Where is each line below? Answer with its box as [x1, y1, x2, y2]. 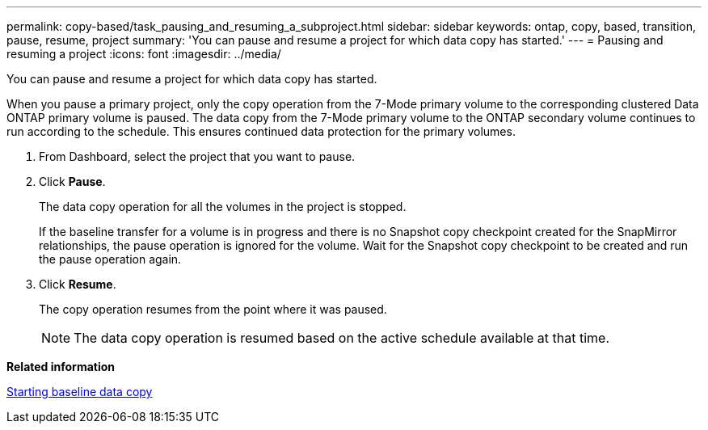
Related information [6, 360, 116, 373]
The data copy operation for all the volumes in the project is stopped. [39, 200, 407, 213]
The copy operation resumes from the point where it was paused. [39, 302, 387, 316]
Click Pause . [39, 175, 106, 188]
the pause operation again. [39, 252, 182, 266]
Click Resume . [39, 277, 116, 291]
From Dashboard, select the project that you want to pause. [39, 150, 356, 163]
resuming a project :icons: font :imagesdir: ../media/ [6, 47, 281, 61]
